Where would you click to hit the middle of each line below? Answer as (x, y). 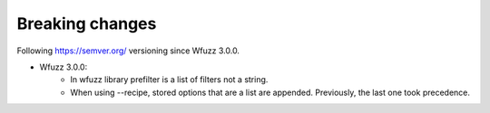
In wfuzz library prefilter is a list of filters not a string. (169, 80)
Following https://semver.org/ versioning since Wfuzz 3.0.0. (128, 51)
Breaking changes (87, 24)
